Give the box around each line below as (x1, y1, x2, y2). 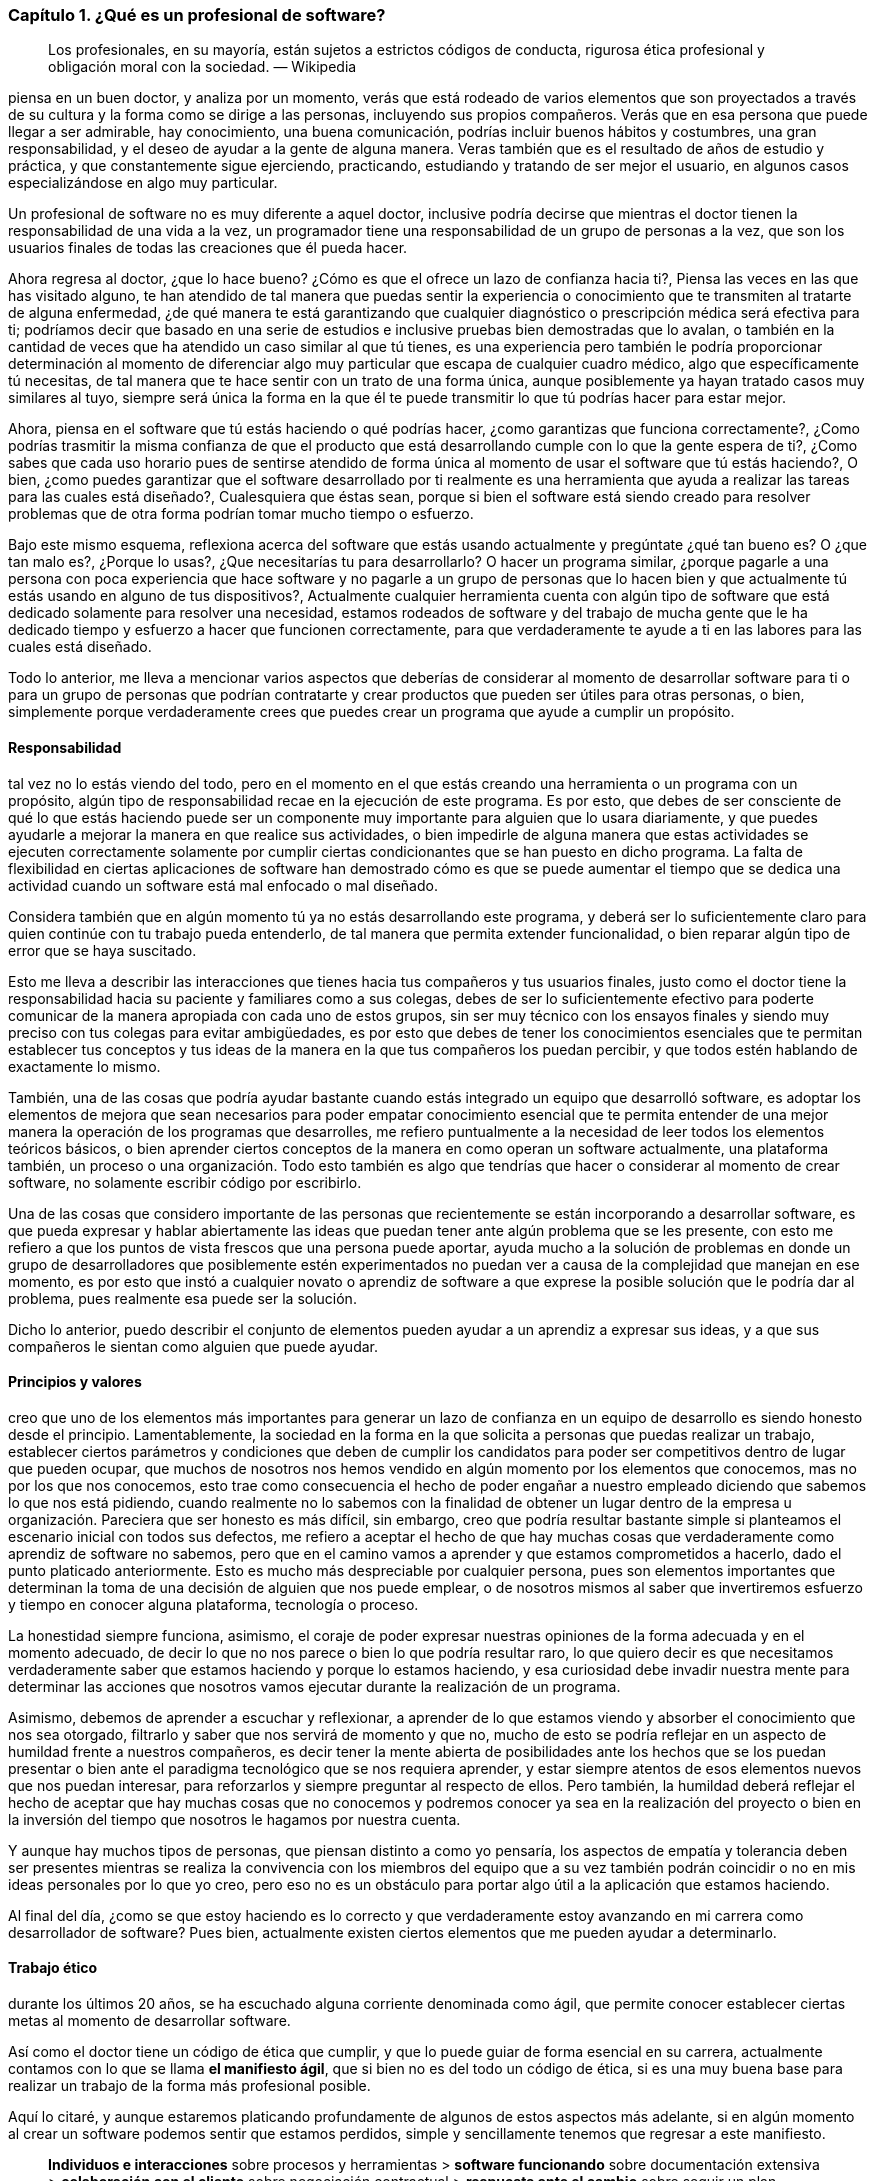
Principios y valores (8, 1373, 142, 1391)
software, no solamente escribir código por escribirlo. (8, 1173, 362, 1191)
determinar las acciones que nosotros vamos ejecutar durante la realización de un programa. (8, 1677, 621, 1695)
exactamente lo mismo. (8, 1057, 161, 1075)
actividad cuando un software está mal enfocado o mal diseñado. (8, 876, 438, 894)
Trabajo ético (8, 1959, 98, 1977)
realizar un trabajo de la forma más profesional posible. (8, 2077, 371, 2095)
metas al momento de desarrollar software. (8, 2012, 291, 2030)
